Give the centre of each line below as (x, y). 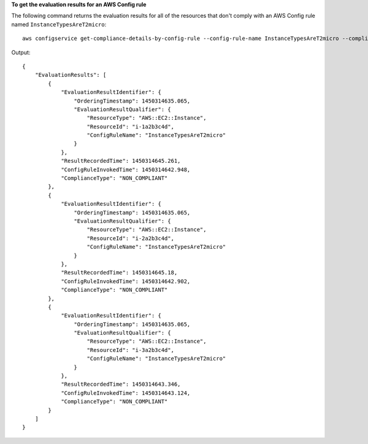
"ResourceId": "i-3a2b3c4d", (131, 350)
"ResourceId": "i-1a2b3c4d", (131, 127)
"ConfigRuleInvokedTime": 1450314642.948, (126, 169)
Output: (21, 52)
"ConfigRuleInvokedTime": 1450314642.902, (126, 281)
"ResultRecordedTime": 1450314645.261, (121, 161)
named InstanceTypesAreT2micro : (59, 24)
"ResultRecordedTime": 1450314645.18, (119, 273)
